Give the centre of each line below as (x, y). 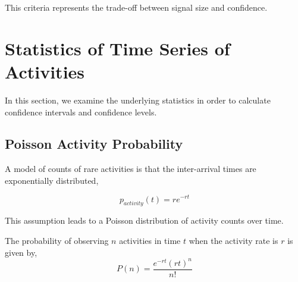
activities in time (150, 240)
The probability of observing (57, 240)
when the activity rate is (233, 240)
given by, (21, 252)
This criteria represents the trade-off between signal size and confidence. (136, 7)
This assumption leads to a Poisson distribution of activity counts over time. (144, 220)
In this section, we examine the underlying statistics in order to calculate (138, 100)
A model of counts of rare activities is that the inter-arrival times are (131, 169)
